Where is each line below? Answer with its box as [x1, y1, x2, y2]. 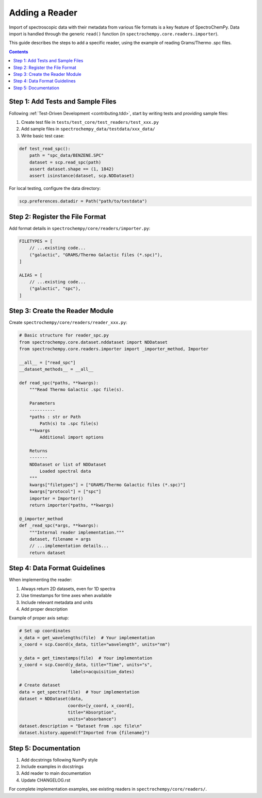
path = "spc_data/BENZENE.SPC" [29, 153, 104, 158]
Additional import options [39, 434, 104, 440]
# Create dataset [19, 682, 61, 688]
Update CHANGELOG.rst [21, 777, 70, 783]
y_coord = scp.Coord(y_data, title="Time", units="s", [19, 662, 152, 667]
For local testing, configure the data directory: [9, 185, 101, 191]
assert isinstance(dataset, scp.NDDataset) [29, 173, 134, 179]
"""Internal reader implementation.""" [29, 530, 125, 535]
